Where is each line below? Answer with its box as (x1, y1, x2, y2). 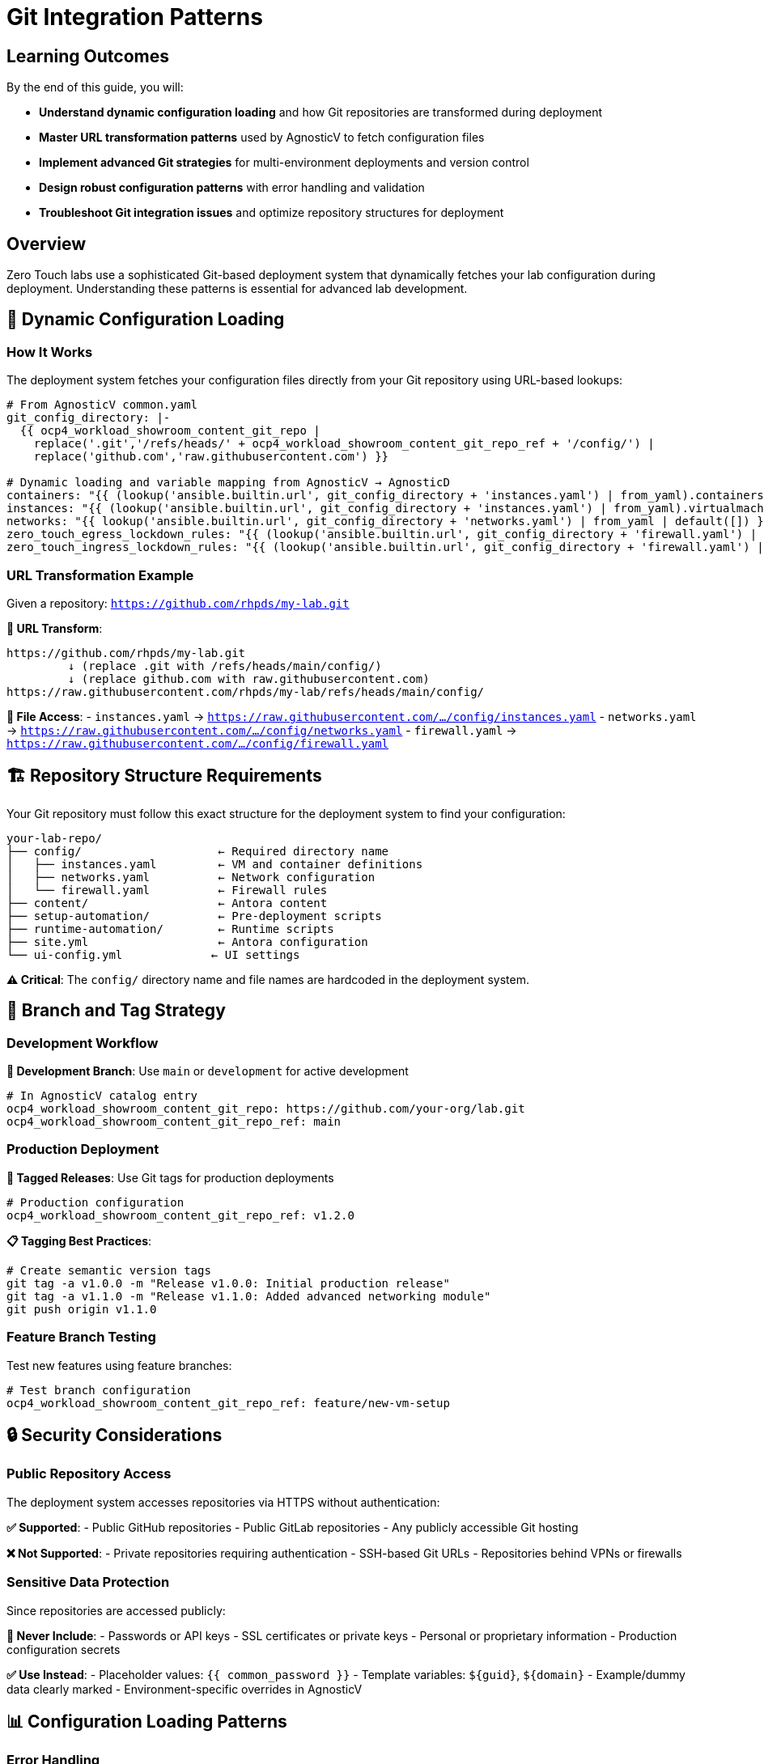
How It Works (6, 343, 93, 360)
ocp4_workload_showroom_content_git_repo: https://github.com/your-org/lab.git (6, 1102, 525, 1116)
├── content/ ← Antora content (6, 896, 328, 910)
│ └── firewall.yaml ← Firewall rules (6, 883, 328, 897)
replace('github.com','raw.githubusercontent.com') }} (33, 450, 389, 464)
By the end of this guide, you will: (6, 80, 184, 95)
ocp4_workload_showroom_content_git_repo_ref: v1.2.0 (6, 1208, 354, 1222)
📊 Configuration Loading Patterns (6, 1711, 287, 1732)
